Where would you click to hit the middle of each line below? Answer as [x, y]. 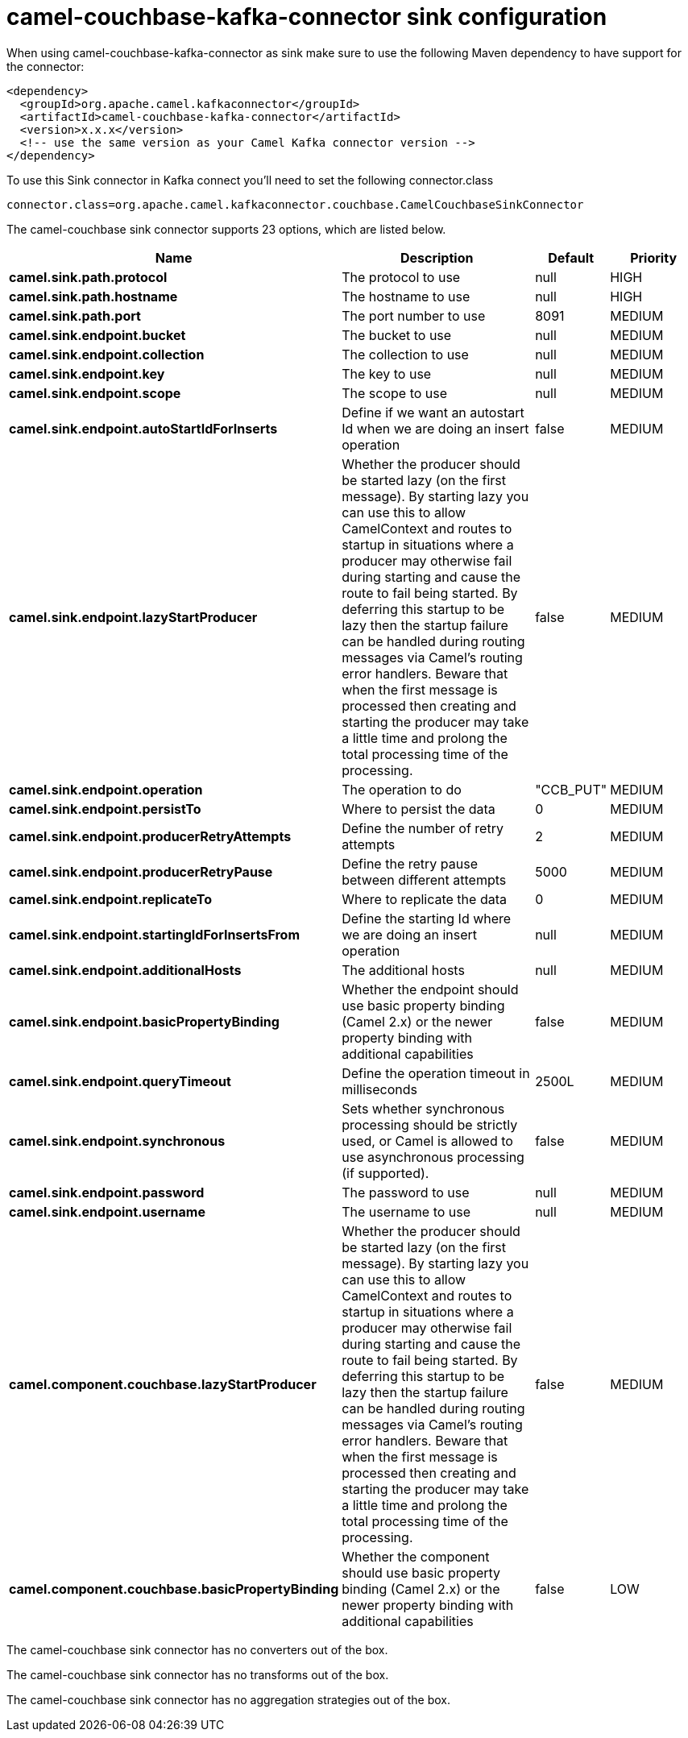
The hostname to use [406, 296]
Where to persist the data [419, 809]
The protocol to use [401, 277]
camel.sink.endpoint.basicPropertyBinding [144, 1021]
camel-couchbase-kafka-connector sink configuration [307, 17]
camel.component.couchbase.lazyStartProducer [163, 1384]
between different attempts [424, 879]
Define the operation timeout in [436, 1073]
